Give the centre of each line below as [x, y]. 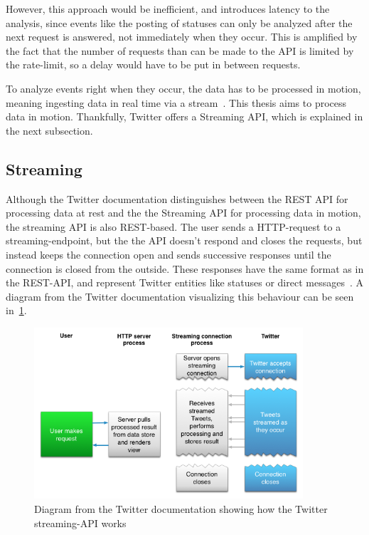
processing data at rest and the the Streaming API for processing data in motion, [183, 213]
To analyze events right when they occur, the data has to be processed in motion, [183, 88]
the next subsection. [49, 130]
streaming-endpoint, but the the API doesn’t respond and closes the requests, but [184, 240]
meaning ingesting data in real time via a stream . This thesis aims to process [176, 102]
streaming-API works [80, 523]
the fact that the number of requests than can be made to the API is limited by [180, 50]
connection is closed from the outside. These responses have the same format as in [185, 268]
